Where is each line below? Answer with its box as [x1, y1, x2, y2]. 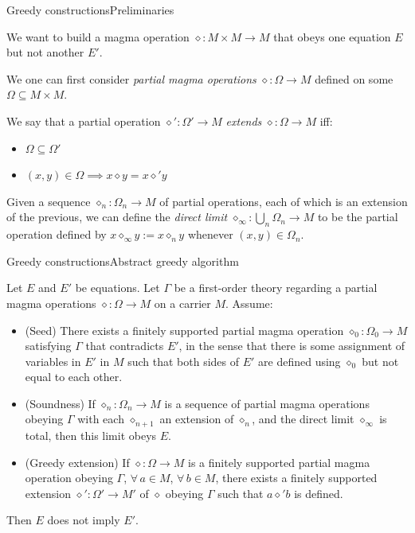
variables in [25, 352, 81, 369]
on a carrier [154, 294, 211, 311]
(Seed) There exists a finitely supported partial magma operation [25, 321, 344, 338]
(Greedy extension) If [25, 453, 130, 470]
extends [225, 112, 262, 129]
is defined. [294, 484, 343, 501]
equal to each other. [25, 368, 123, 385]
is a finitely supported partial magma [188, 453, 370, 470]
